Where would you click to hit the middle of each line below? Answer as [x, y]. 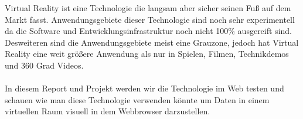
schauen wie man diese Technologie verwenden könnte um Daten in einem [137, 99]
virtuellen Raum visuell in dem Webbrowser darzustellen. [108, 111]
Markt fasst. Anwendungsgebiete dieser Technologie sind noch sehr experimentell [150, 19]
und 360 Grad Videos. [44, 65]
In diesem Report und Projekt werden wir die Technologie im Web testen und [144, 88]
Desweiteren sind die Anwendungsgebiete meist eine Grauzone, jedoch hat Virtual [152, 42]
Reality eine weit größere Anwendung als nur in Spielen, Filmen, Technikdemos [147, 54]
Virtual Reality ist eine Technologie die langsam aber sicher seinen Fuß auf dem [148, 8]
